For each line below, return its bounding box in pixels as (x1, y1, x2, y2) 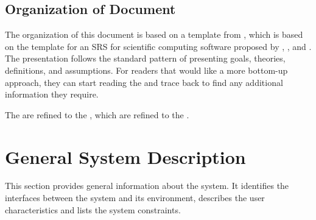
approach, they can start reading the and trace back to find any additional (5, 76, 283, 88)
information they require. (5, 88, 99, 101)
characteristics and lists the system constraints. (5, 203, 181, 216)
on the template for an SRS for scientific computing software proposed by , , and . (5, 40, 312, 52)
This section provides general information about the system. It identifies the (5, 179, 289, 192)
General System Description (5, 144, 246, 169)
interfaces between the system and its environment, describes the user (5, 191, 265, 204)
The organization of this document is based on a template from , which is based (5, 28, 303, 41)
